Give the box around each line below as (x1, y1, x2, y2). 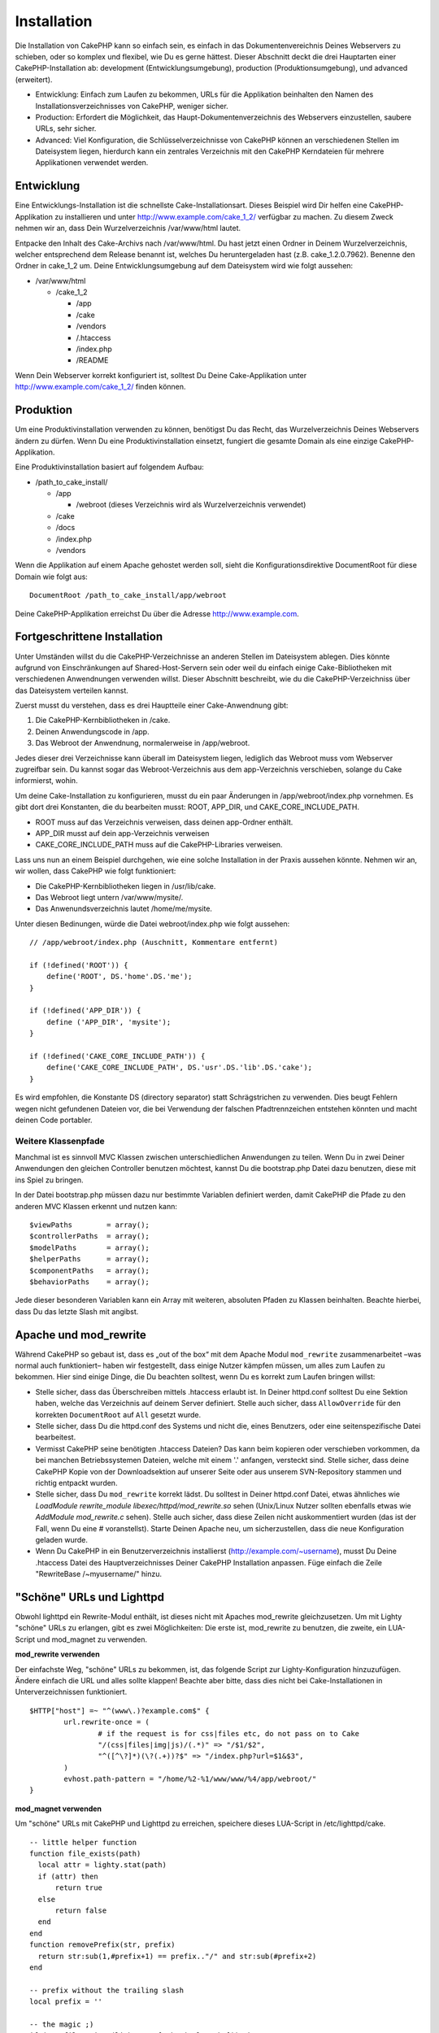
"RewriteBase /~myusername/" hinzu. (35, 1569, 163, 1579)
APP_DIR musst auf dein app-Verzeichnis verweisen (35, 828, 210, 838)
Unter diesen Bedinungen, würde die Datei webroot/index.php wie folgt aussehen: (15, 919, 290, 929)
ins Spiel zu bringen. (15, 1175, 85, 1185)
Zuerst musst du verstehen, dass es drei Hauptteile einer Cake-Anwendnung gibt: (15, 700, 289, 711)
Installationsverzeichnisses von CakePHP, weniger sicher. (35, 101, 229, 111)
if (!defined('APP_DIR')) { (29, 1006, 141, 1016)
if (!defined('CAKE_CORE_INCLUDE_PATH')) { (29, 1051, 206, 1060)
